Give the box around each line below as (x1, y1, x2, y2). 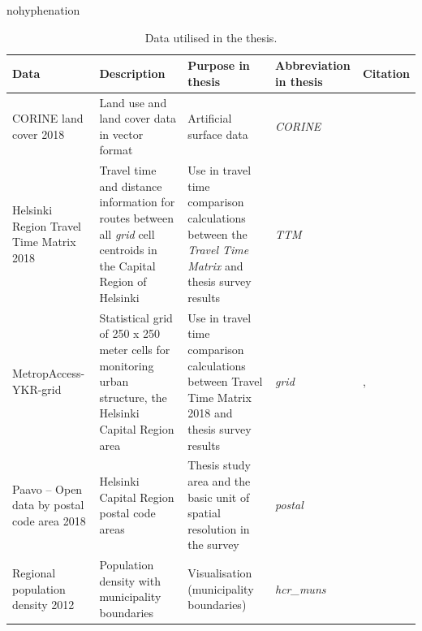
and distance (99, 177, 162, 194)
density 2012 (12, 596, 75, 613)
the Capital (99, 257, 156, 274)
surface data (187, 125, 248, 142)
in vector (99, 125, 144, 142)
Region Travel (12, 217, 82, 234)
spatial (187, 504, 221, 521)
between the (187, 225, 248, 242)
